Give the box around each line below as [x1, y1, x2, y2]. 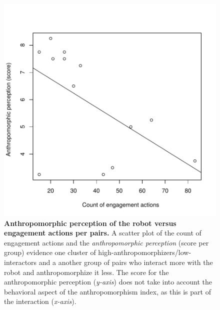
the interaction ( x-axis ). [4, 296, 76, 306]
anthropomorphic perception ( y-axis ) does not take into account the [4, 276, 212, 287]
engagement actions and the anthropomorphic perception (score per [4, 237, 209, 247]
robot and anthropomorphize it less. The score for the [4, 266, 169, 277]
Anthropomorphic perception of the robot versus [4, 217, 176, 228]
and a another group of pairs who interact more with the [38, 256, 213, 267]
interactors [4, 256, 37, 267]
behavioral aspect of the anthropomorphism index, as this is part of [4, 286, 211, 296]
